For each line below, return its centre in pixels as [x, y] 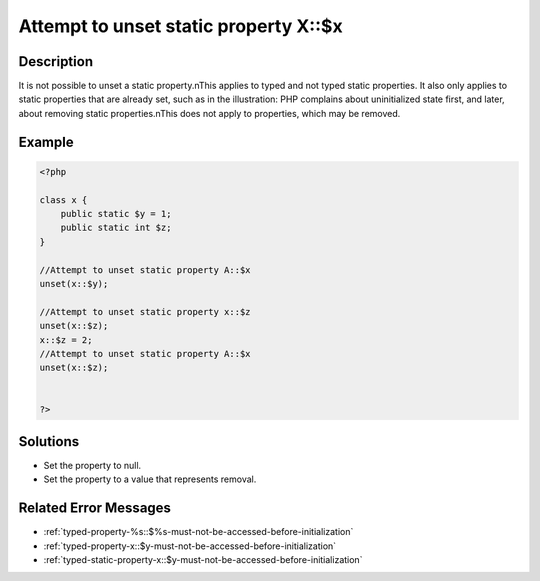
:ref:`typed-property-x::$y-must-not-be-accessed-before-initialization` [190, 546]
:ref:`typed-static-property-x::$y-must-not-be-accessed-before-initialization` [203, 560]
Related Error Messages [95, 508]
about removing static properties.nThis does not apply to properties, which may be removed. [209, 113]
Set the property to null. [92, 465]
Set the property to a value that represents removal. [150, 479]
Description [56, 61]
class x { [63, 199]
